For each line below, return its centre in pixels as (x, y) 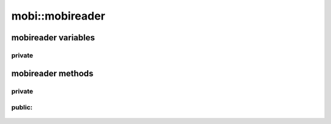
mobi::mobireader (58, 16)
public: (22, 108)
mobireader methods (52, 73)
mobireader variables (53, 38)
